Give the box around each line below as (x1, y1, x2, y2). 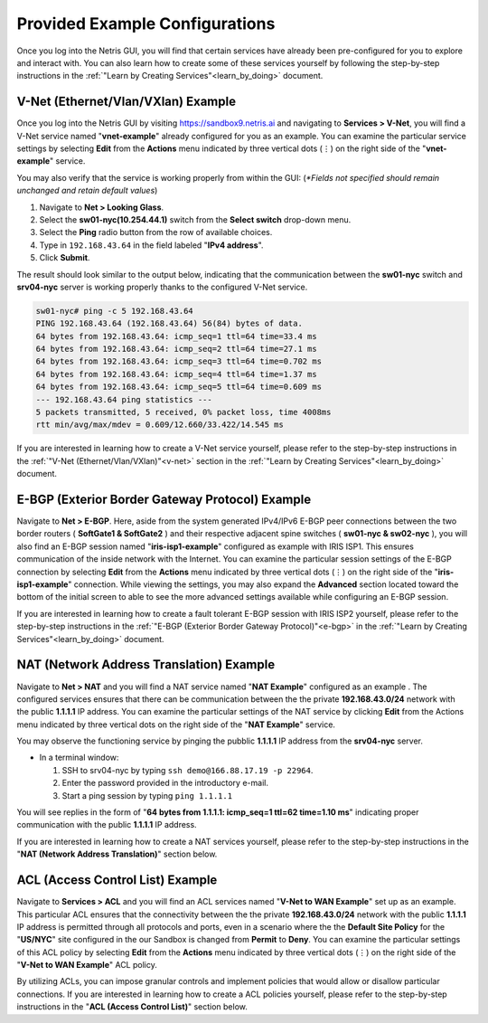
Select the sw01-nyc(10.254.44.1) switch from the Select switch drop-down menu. (39, 213, 352, 225)
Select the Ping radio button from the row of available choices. (39, 227, 273, 238)
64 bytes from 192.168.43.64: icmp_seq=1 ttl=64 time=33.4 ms (35, 331, 317, 341)
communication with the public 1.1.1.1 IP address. (16, 819, 198, 830)
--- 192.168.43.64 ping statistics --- (35, 394, 212, 404)
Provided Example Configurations (16, 14, 276, 33)
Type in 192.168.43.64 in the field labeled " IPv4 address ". (39, 240, 264, 251)
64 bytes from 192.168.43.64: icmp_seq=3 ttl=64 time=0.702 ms (35, 356, 323, 366)
